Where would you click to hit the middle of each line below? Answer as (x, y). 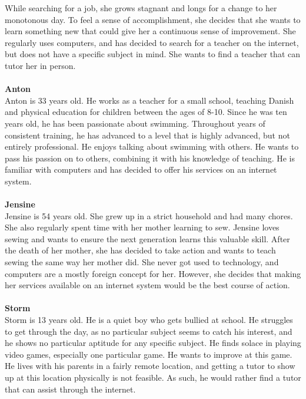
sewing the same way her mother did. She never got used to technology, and (142, 262)
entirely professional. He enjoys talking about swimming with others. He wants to (152, 146)
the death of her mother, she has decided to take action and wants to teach (140, 250)
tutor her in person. (40, 65)
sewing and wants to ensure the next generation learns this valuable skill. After (147, 238)
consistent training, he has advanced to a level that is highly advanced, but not (147, 135)
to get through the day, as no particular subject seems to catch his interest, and (149, 331)
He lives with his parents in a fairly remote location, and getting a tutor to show (150, 366)
